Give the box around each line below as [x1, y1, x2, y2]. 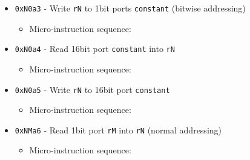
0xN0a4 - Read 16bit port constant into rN [15, 42, 175, 55]
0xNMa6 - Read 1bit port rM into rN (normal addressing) [15, 123, 222, 136]
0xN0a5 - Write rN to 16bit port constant [15, 83, 170, 95]
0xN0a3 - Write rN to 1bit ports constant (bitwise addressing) [15, 2, 246, 14]
